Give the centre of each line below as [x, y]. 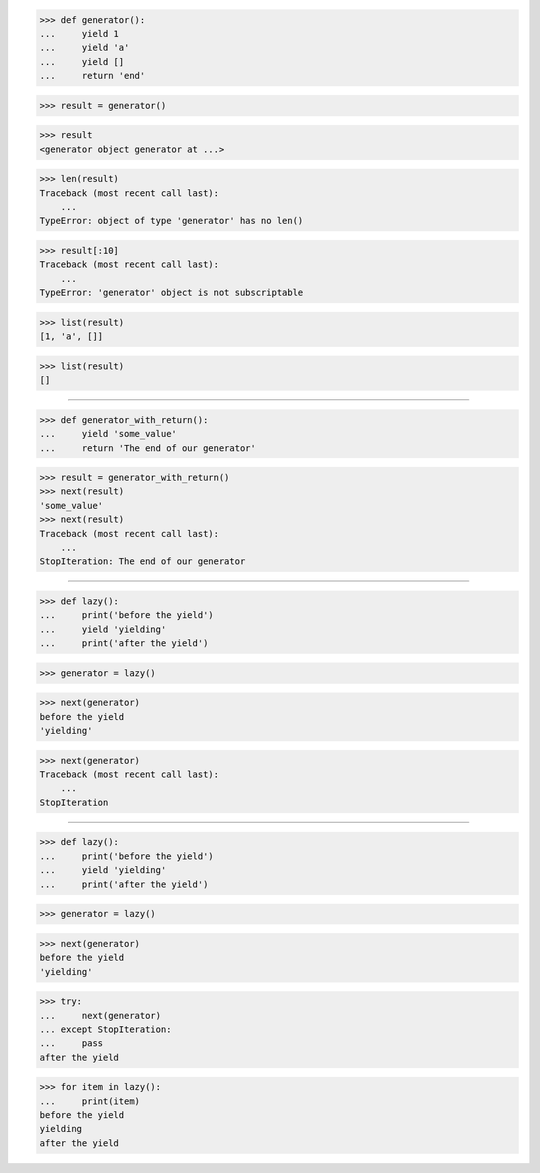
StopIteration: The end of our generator [142, 561]
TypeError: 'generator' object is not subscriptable [171, 293]
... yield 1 [79, 33]
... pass [71, 1043]
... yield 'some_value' [108, 434]
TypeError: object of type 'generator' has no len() [171, 221]
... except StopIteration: [105, 1029]
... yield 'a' [84, 48]
